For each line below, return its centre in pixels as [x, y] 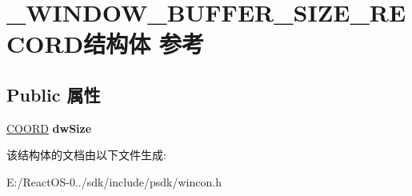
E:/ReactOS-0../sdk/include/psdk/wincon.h [114, 181]
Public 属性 [54, 94]
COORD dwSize [49, 128]
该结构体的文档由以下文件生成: [86, 155]
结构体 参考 [144, 44]
